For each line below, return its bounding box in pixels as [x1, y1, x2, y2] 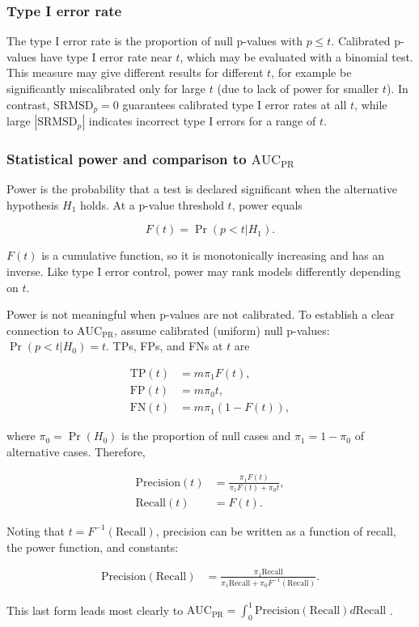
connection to [6, 321, 74, 338]
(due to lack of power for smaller [217, 80, 379, 96]
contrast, [6, 95, 50, 112]
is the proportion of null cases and [121, 427, 291, 444]
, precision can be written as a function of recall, [155, 522, 396, 539]
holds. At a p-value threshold [79, 196, 224, 213]
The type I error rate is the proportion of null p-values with [6, 32, 303, 49]
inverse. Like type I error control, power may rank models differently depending [6, 263, 401, 280]
